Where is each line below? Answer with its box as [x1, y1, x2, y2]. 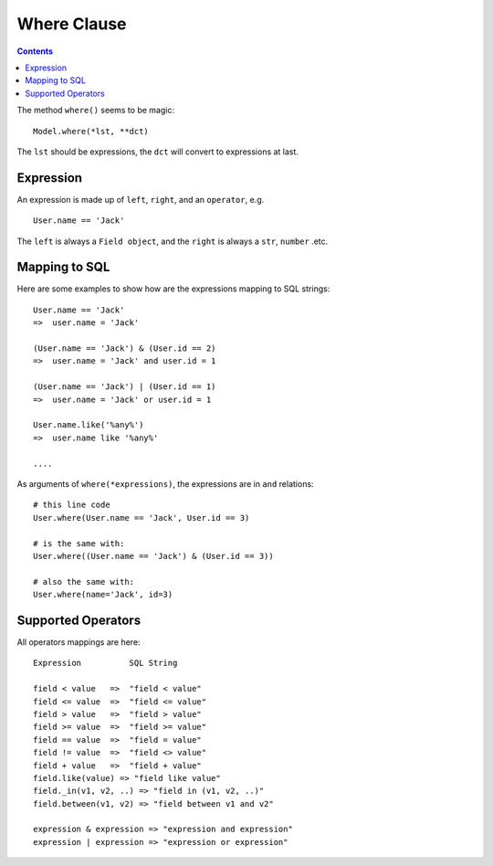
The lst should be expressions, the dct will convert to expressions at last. [16, 146, 299, 157]
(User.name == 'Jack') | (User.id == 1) [33, 382, 216, 392]
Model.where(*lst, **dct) [33, 126, 150, 136]
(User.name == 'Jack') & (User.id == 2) [33, 343, 216, 354]
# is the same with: [33, 538, 125, 548]
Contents [16, 46, 54, 57]
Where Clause [16, 14, 127, 34]
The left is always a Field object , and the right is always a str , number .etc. [16, 236, 329, 247]
